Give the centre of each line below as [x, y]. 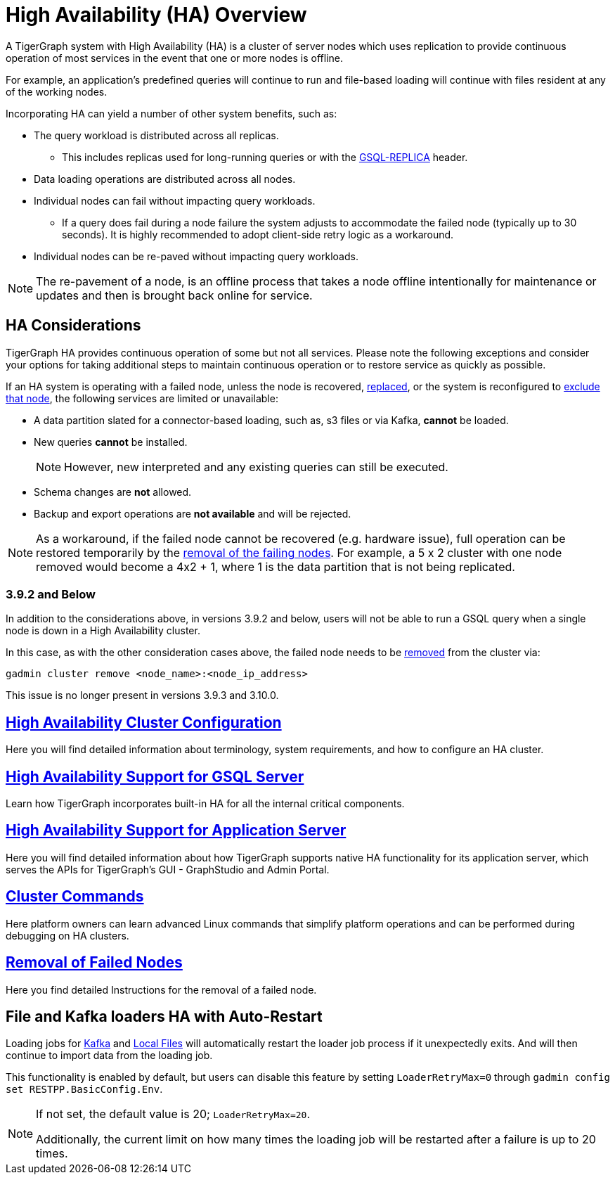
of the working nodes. [57, 91]
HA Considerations [73, 326]
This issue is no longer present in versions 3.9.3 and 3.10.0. [142, 695]
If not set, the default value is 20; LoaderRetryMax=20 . [173, 1114]
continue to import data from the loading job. [109, 1056]
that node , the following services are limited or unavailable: [142, 398]
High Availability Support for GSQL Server [155, 776]
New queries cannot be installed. [111, 442]
